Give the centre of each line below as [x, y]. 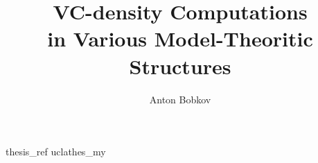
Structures [180, 66]
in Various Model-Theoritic [180, 38]
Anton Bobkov [180, 99]
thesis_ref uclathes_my [56, 152]
